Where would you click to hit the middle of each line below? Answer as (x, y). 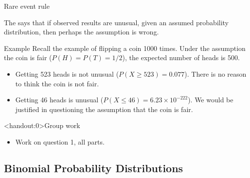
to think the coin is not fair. (57, 83)
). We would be (211, 100)
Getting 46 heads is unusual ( (59, 100)
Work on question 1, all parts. (60, 141)
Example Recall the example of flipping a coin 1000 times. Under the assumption (125, 48)
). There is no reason (215, 73)
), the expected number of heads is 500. (181, 57)
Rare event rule (27, 6)
